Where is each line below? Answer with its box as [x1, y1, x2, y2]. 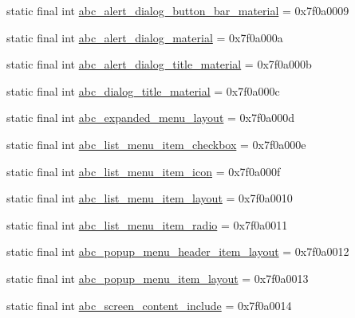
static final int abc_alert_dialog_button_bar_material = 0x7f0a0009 [6, 2, 349, 18]
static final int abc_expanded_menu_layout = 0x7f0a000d [6, 109, 295, 126]
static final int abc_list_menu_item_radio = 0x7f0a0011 [6, 216, 288, 233]
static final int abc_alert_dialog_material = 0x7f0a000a [6, 29, 283, 45]
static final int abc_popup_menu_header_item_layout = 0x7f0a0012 [6, 243, 349, 260]
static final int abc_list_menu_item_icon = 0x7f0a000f [6, 163, 281, 179]
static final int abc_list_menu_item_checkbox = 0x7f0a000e [6, 135, 306, 152]
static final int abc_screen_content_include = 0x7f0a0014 [6, 296, 292, 313]
